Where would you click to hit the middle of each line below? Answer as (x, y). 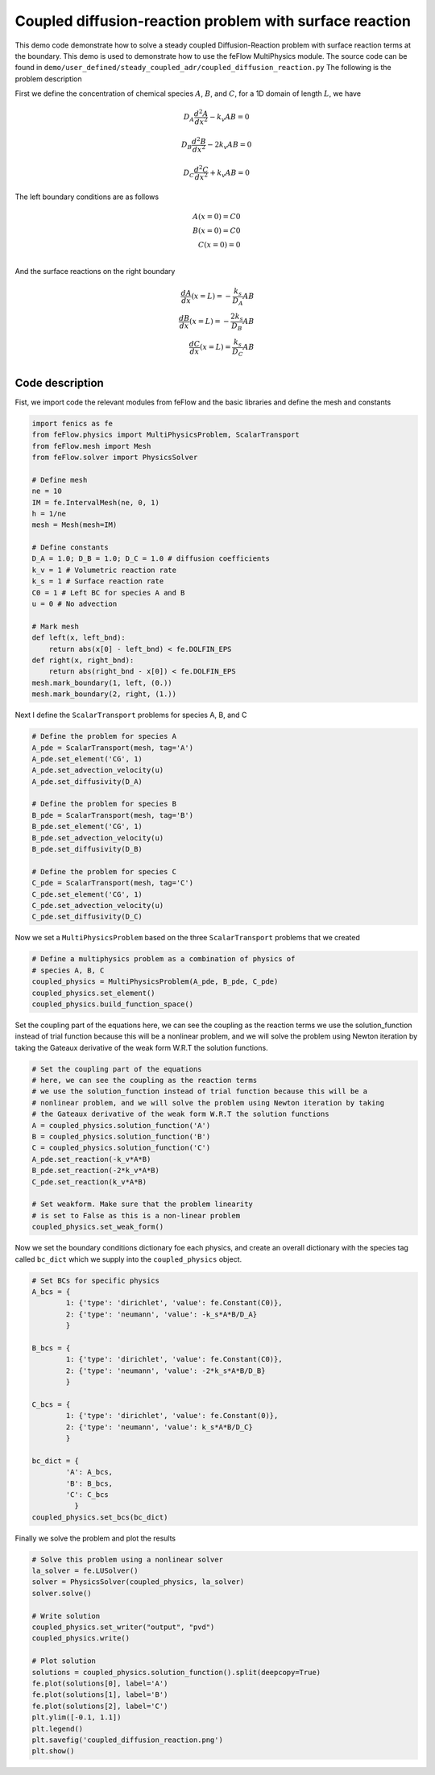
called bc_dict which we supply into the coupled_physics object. (128, 1259)
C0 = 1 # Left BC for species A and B (108, 593)
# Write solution (66, 1616)
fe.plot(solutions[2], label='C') (100, 1706)
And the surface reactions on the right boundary (95, 271)
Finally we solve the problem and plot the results (95, 1538)
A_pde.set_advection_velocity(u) (98, 770)
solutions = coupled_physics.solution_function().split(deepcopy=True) (176, 1672)
